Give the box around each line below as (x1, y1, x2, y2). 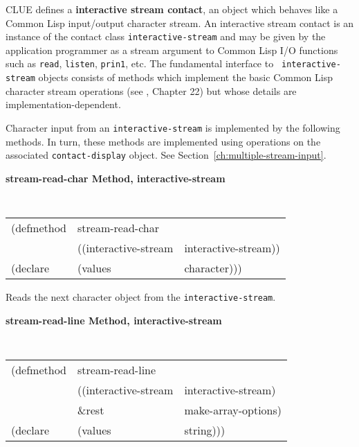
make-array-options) (184, 402, 282, 418)
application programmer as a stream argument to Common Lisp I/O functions (6, 42, 338, 57)
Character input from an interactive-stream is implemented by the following (6, 120, 340, 134)
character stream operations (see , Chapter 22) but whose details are (6, 83, 297, 98)
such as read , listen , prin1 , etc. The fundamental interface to (6, 56, 274, 71)
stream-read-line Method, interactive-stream (6, 313, 222, 327)
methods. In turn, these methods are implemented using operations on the (6, 134, 321, 148)
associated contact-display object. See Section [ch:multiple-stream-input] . (6, 148, 326, 162)
